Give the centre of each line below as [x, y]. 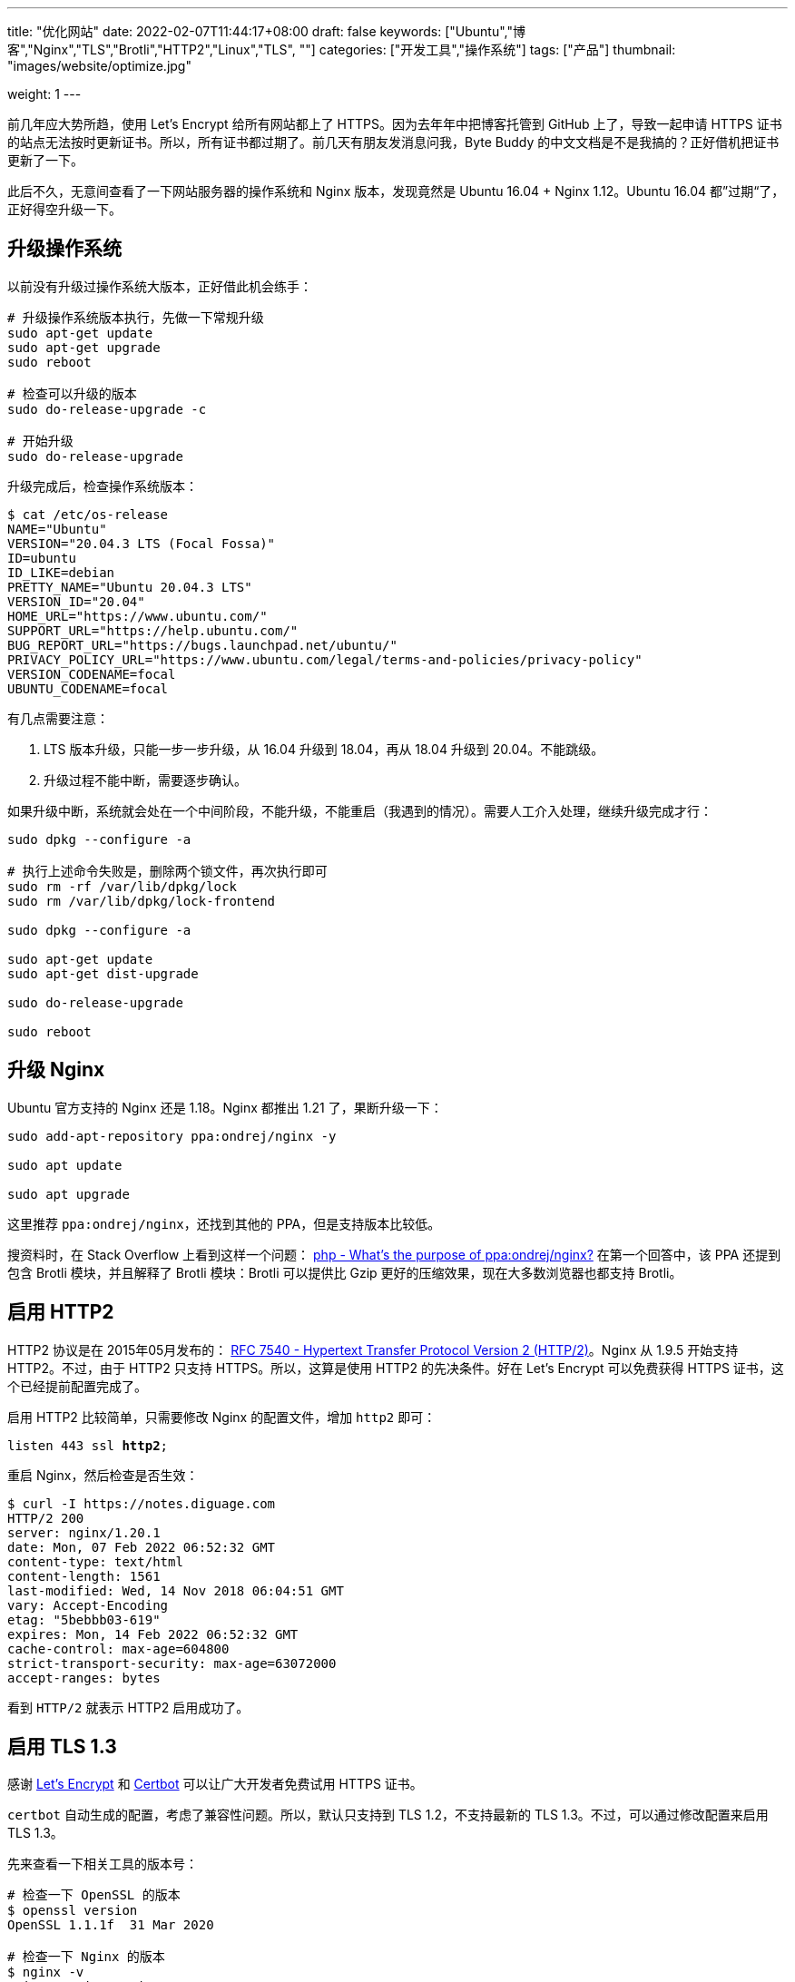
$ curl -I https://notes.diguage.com [142, 1503]
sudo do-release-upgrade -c [107, 409]
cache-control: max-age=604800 [118, 1648]
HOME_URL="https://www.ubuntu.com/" [137, 616]
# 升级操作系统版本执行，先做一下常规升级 [136, 317]
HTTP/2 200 [46, 1518]
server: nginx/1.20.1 [84, 1532]
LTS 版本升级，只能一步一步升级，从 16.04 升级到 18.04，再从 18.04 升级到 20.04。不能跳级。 [324, 749]
